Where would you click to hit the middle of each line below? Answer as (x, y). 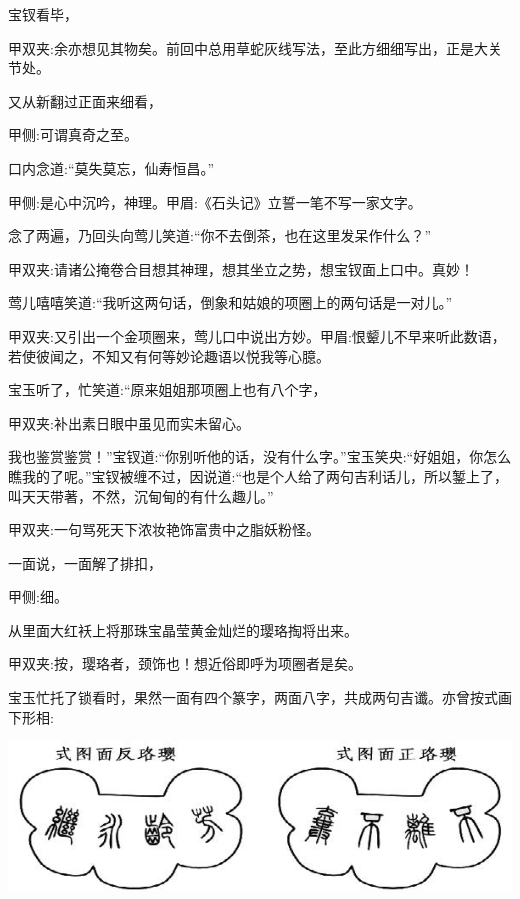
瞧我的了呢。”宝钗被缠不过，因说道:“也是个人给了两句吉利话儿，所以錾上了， (258, 475)
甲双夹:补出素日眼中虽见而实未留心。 (129, 422)
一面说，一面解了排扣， (85, 562)
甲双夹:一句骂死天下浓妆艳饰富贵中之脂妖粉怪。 (164, 529)
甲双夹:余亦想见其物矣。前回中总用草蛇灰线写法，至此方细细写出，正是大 (248, 47)
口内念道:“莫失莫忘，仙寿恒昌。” (111, 167)
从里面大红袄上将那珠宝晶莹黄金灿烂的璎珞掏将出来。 (183, 629)
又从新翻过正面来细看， (85, 100)
